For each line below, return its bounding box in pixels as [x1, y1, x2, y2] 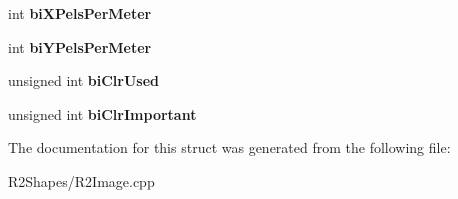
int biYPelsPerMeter [8, 36, 152, 57]
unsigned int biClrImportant [8, 103, 197, 124]
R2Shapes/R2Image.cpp [8, 170, 155, 191]
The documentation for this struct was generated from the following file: [8, 137, 451, 158]
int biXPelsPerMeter [8, 3, 152, 23]
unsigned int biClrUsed [8, 70, 160, 91]
